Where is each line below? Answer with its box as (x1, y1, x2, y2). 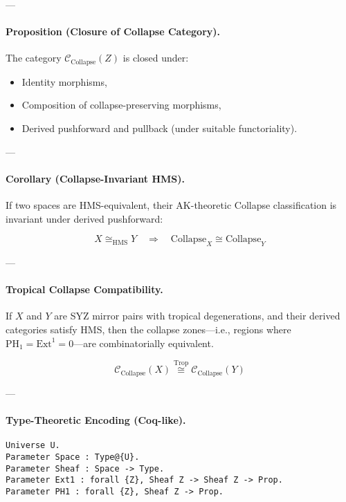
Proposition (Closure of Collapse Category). (6, 24, 220, 39)
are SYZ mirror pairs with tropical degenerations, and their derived (54, 308, 340, 323)
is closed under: (122, 50, 189, 65)
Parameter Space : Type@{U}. (6, 452, 140, 462)
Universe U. (6, 440, 60, 451)
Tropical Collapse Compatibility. (6, 282, 163, 297)
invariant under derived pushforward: (6, 211, 163, 225)
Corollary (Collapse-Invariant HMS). (6, 171, 185, 185)
